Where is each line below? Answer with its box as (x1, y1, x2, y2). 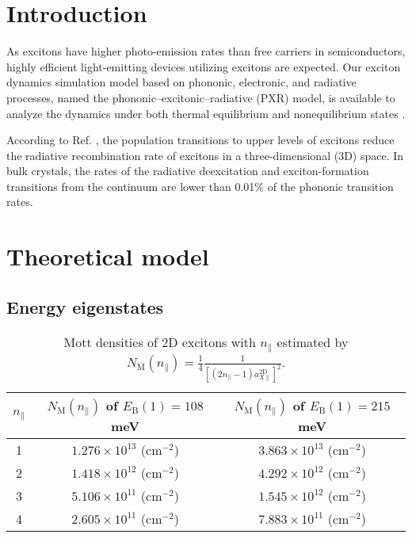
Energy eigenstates (6, 294, 164, 319)
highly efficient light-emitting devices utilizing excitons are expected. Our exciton (6, 58, 401, 74)
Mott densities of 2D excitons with (63, 332, 256, 351)
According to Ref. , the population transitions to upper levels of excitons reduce (6, 132, 395, 148)
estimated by (277, 332, 349, 351)
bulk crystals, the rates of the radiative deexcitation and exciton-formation (6, 162, 369, 179)
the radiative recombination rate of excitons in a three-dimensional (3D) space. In (6, 147, 404, 163)
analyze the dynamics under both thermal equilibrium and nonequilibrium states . (6, 105, 406, 121)
